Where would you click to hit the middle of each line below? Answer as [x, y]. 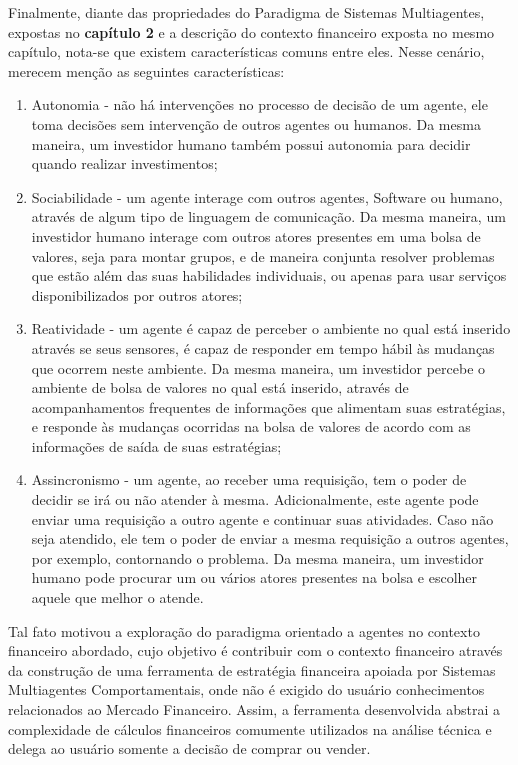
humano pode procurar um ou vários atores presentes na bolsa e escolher [254, 577]
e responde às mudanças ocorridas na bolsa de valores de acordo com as [251, 426]
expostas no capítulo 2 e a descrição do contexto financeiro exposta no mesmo [251, 31]
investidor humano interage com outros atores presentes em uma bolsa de [256, 235]
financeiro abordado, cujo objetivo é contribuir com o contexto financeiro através [255, 650]
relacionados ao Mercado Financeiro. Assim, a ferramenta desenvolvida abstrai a [254, 709]
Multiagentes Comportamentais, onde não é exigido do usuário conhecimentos [246, 689]
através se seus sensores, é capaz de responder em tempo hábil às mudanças [263, 347]
